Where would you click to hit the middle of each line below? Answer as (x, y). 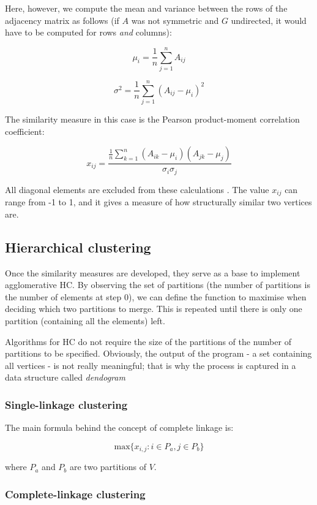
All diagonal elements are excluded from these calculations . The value (137, 189)
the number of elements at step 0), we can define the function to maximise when (156, 296)
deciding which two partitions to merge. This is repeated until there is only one (154, 309)
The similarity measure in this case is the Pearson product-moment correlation (152, 119)
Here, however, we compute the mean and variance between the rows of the (146, 8)
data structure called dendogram (65, 377)
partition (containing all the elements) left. (85, 320)
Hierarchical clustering (78, 247)
